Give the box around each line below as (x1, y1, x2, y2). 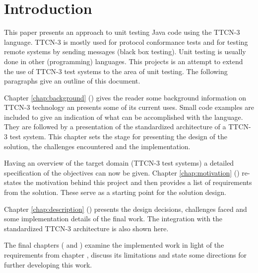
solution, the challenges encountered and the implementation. (4, 141, 191, 151)
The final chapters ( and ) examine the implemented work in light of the (4, 240, 224, 250)
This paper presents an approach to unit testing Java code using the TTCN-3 (4, 27, 240, 37)
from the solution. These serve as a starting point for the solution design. (4, 187, 226, 197)
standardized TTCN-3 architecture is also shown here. (4, 223, 169, 233)
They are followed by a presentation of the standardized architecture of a (4, 121, 226, 132)
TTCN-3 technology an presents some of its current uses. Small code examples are (4, 102, 254, 112)
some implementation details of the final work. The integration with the (4, 213, 223, 224)
